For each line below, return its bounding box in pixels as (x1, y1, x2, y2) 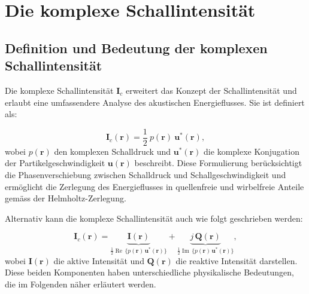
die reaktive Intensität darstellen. (175, 254, 298, 267)
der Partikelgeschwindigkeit (5, 157, 105, 169)
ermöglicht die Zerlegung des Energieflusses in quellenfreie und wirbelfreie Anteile (5, 180, 304, 192)
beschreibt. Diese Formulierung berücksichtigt (134, 157, 302, 169)
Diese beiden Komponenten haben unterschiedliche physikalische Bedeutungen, (5, 266, 294, 278)
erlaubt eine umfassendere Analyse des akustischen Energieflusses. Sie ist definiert (5, 96, 305, 108)
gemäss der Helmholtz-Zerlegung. (5, 192, 126, 204)
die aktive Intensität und (53, 254, 144, 267)
